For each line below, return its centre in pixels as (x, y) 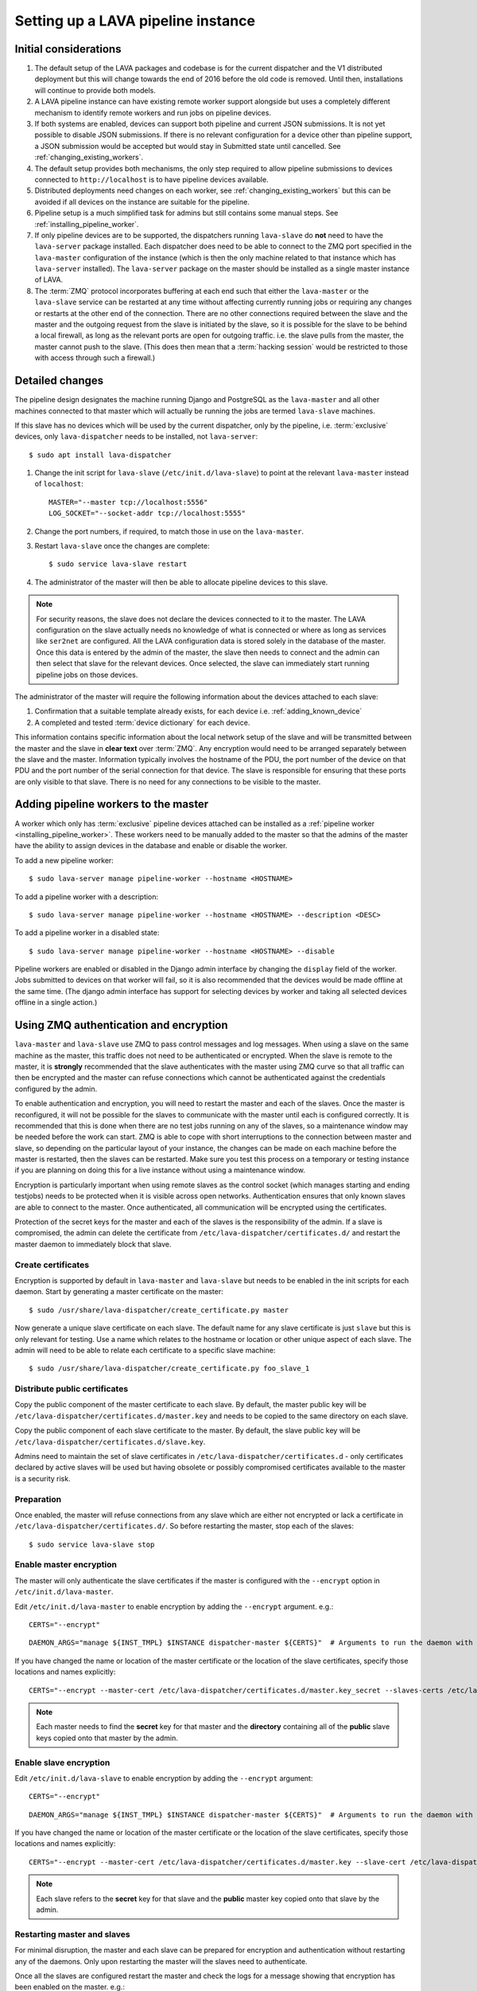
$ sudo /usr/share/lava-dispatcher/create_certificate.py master (159, 1310)
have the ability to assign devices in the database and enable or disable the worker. (151, 846)
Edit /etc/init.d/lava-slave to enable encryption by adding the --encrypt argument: (164, 1778)
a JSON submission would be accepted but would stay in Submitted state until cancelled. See (188, 146)
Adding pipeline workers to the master (112, 804)
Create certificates (52, 1265)
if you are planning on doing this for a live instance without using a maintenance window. (160, 1170)
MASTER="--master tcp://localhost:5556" (128, 502)
